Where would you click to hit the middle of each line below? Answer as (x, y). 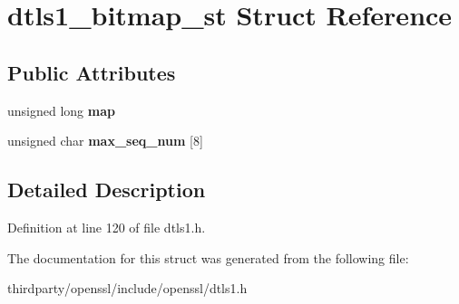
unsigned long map (61, 110)
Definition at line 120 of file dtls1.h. (107, 227)
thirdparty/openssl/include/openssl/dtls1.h (127, 288)
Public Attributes (92, 72)
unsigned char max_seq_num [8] (105, 141)
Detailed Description (107, 190)
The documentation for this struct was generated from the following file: (208, 257)
